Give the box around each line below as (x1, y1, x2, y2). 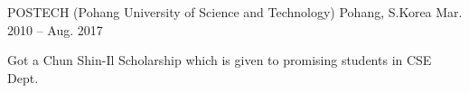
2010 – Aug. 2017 (7, 20, 103, 39)
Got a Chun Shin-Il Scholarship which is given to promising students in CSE (7, 51, 432, 70)
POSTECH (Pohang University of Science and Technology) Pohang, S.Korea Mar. (7, 3, 463, 21)
